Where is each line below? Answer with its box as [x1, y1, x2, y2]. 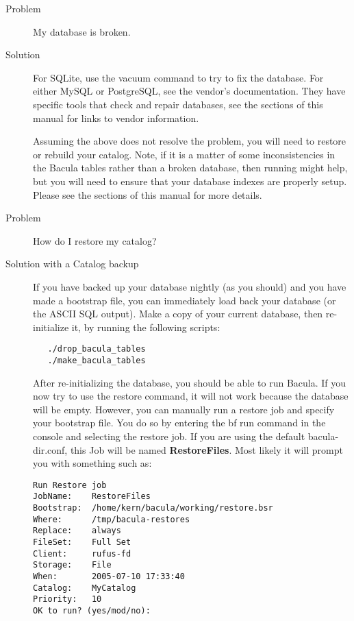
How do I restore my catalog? [33, 233, 157, 247]
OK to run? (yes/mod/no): [33, 605, 151, 616]
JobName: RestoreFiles [33, 491, 151, 502]
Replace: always [33, 526, 121, 536]
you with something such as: [33, 456, 152, 470]
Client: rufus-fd [33, 548, 131, 559]
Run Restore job [33, 480, 107, 490]
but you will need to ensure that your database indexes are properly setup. [33, 173, 347, 188]
